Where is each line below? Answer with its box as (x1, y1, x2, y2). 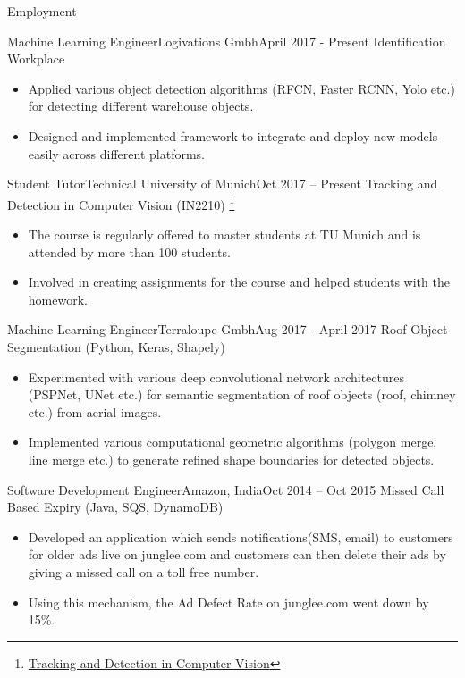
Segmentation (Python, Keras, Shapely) (7, 337, 225, 356)
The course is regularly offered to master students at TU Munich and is (28, 225, 421, 243)
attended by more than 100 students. (28, 242, 231, 261)
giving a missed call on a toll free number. (28, 562, 259, 581)
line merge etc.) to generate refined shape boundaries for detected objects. (28, 449, 435, 468)
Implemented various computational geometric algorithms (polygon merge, (28, 432, 437, 451)
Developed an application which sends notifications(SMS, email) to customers (28, 527, 453, 546)
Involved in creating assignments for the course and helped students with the (28, 272, 450, 291)
